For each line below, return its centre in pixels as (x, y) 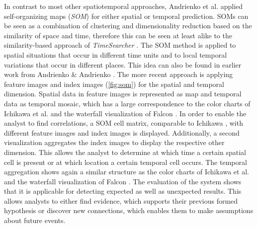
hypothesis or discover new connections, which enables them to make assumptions (129, 210)
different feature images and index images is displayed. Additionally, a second (122, 132)
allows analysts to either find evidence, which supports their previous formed (121, 200)
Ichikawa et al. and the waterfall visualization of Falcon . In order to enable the (125, 113)
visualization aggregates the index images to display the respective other (114, 142)
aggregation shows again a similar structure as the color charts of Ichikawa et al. (127, 172)
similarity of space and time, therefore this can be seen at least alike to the (118, 35)
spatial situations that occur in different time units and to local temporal (116, 54)
